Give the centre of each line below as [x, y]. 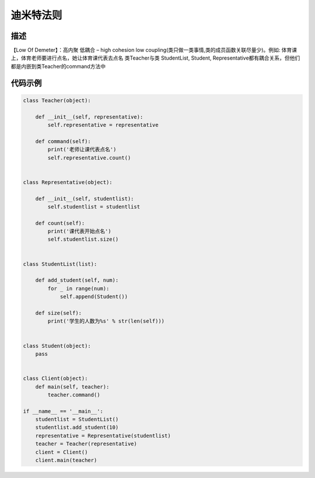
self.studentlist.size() [83, 239]
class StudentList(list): [60, 264]
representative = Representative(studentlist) [103, 436]
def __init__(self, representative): [89, 117]
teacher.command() [74, 395]
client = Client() [62, 452]
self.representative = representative [103, 125]
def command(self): [63, 141]
